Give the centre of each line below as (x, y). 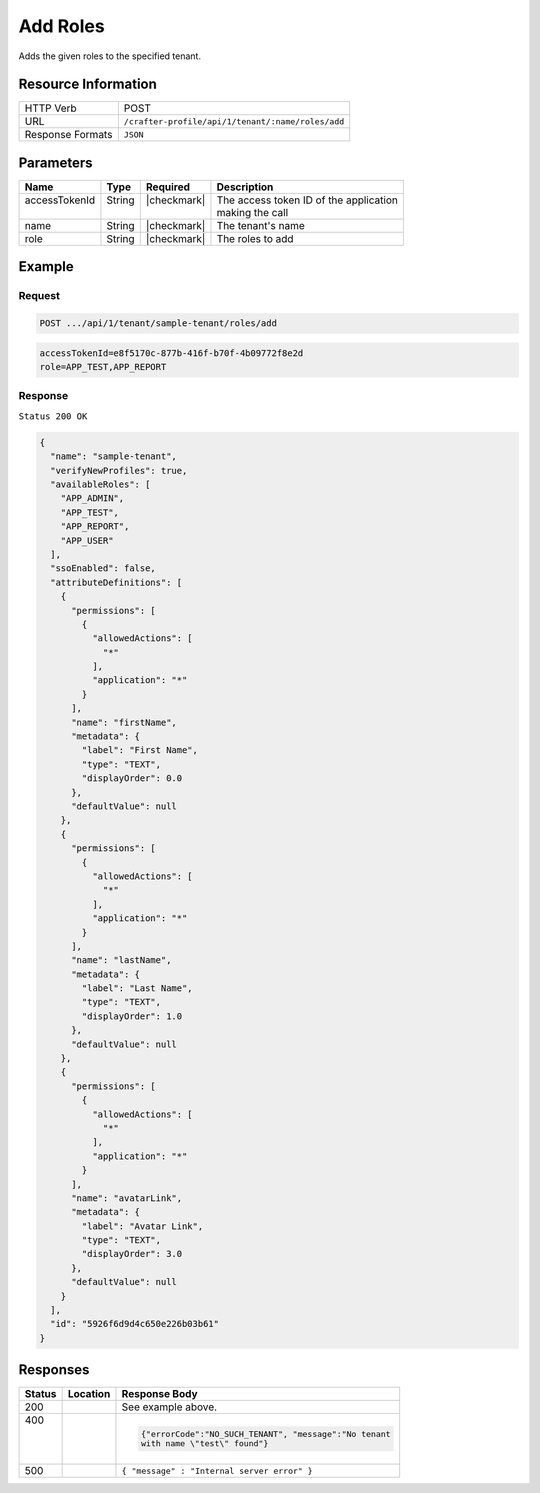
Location (89, 1394)
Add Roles (61, 26)
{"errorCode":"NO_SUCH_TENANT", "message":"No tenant (265, 1434)
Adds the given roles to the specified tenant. (110, 56)
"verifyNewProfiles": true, (119, 470)
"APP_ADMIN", (92, 498)
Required (167, 187)
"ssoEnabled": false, (103, 568)
